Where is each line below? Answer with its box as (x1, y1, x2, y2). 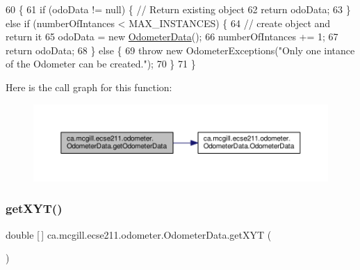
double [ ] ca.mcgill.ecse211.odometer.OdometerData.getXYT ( (6, 227, 272, 241)
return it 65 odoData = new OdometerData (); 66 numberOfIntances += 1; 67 (6, 29, 338, 44)
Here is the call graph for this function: (6, 79, 172, 94)
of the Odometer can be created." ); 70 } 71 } (6, 56, 196, 71)
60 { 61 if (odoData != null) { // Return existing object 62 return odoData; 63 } (6, 2, 351, 16)
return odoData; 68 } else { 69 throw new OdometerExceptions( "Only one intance (6, 42, 355, 57)
